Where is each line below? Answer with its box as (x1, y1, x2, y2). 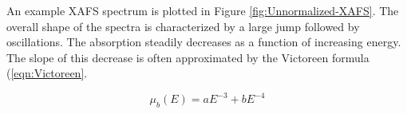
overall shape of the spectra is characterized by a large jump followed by (6, 18, 360, 34)
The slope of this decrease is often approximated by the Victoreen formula (6, 49, 369, 65)
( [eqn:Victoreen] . (6, 65, 88, 81)
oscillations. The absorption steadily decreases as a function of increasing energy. (6, 33, 401, 50)
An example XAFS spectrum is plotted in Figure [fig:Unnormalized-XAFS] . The (6, 2, 399, 18)
